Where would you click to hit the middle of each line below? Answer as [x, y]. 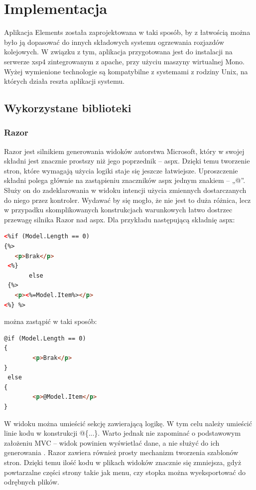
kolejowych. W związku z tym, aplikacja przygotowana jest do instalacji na [118, 52]
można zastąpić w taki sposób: [51, 321]
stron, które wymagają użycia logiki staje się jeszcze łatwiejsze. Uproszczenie [121, 170]
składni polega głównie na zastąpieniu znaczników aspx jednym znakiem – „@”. [125, 180]
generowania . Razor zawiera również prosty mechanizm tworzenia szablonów [121, 452]
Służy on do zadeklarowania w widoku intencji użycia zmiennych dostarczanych [125, 190]
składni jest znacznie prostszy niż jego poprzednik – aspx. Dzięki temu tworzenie [127, 161]
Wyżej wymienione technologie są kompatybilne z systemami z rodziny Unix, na [126, 71]
